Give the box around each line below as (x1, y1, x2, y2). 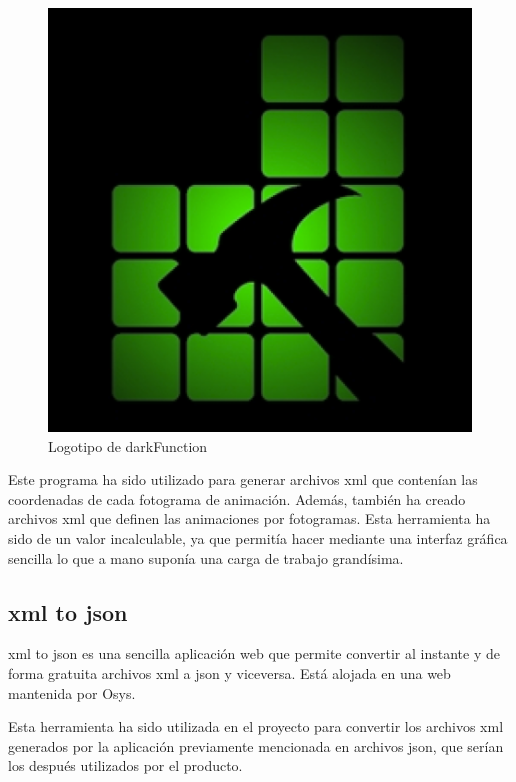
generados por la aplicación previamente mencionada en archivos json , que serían (8, 735, 504, 756)
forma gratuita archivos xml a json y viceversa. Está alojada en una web (8, 662, 451, 683)
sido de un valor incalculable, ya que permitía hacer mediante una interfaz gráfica (8, 527, 508, 548)
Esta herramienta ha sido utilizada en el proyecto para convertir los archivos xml (8, 716, 504, 737)
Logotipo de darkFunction (48, 435, 208, 456)
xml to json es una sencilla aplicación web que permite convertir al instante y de (8, 643, 500, 664)
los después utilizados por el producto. (8, 755, 243, 776)
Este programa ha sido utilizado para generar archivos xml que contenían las (8, 469, 478, 490)
